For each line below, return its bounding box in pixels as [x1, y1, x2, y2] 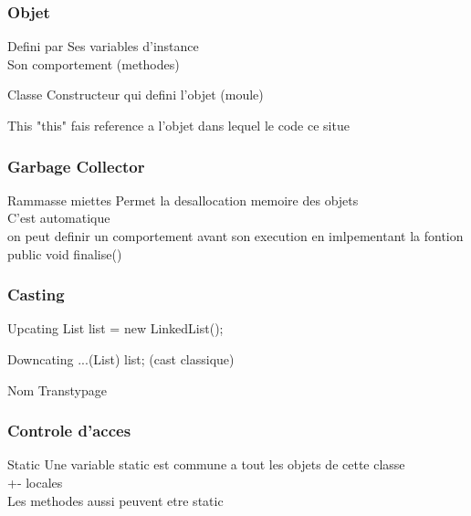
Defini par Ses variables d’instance [7, 37, 199, 56]
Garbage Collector [7, 154, 145, 177]
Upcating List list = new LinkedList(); [7, 319, 224, 338]
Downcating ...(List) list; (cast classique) [7, 350, 235, 368]
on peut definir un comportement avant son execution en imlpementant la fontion [7, 226, 464, 245]
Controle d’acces [7, 419, 131, 442]
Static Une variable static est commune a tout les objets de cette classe [7, 455, 405, 474]
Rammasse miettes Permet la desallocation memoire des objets [7, 190, 359, 209]
